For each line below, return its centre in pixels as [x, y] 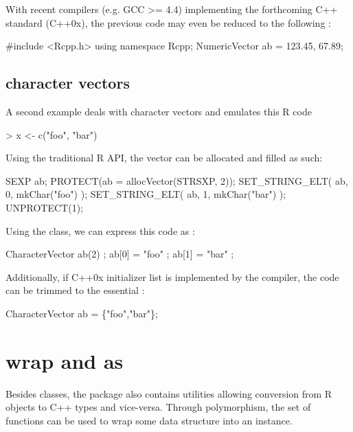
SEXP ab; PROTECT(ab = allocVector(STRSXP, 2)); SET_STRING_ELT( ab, [177, 180]
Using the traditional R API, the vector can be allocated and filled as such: [164, 158]
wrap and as [65, 360]
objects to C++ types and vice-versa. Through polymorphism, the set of [158, 407]
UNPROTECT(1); [44, 207]
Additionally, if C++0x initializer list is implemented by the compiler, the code [172, 276]
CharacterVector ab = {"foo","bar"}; [82, 313]
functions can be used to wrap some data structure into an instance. [149, 420]
